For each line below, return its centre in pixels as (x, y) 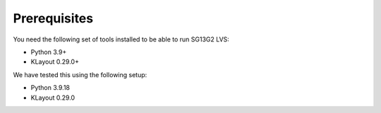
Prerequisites (53, 18)
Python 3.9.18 (50, 88)
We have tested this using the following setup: (80, 74)
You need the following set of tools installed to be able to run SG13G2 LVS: (121, 39)
